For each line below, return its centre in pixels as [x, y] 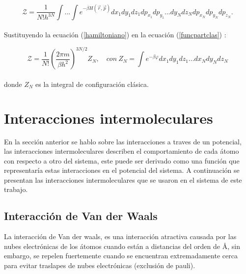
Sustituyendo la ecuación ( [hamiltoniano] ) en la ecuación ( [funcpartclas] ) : [115, 35]
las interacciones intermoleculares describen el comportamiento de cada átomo [122, 151]
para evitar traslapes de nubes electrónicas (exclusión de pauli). [100, 265]
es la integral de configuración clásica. [92, 84]
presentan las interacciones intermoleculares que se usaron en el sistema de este [123, 179]
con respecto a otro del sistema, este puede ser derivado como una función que [122, 160]
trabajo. [16, 189]
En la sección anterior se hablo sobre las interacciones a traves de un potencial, [123, 141]
